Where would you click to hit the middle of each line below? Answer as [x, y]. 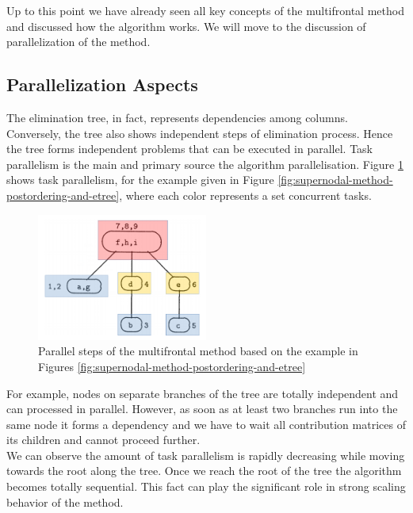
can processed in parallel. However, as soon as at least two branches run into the [202, 409]
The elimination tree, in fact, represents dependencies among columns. [177, 117]
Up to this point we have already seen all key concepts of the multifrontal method [205, 10]
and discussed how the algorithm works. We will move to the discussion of [186, 26]
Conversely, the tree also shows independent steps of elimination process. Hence [200, 133]
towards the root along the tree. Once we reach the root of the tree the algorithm [204, 471]
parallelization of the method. [78, 42]
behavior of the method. [65, 502]
